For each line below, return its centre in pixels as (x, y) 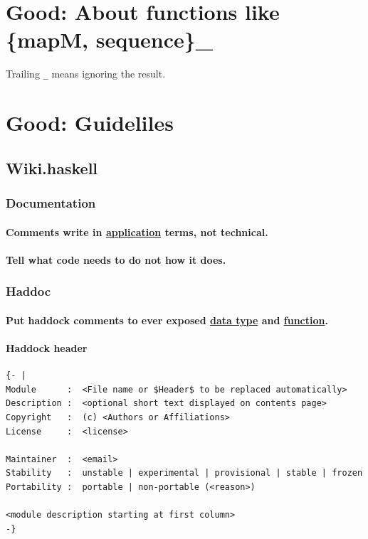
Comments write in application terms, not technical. (137, 231)
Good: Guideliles (90, 123)
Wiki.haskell (52, 167)
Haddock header (47, 347)
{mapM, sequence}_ (110, 39)
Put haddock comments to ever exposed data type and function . (167, 320)
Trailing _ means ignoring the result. (86, 74)
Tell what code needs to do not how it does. (116, 259)
